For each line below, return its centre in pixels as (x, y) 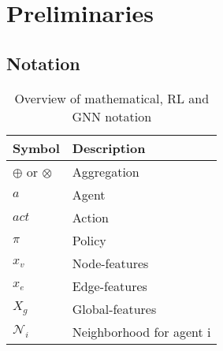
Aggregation (106, 171)
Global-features (114, 308)
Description (109, 147)
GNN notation (112, 116)
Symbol (36, 147)
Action (91, 217)
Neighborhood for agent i (141, 331)
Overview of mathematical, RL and (112, 98)
